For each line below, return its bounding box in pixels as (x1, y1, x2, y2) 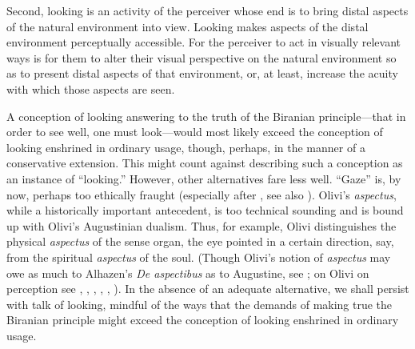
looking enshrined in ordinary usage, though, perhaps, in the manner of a (6, 138, 365, 155)
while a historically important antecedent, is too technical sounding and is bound (6, 202, 404, 219)
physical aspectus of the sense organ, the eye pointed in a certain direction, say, (6, 233, 394, 250)
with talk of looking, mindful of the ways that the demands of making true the (6, 295, 393, 312)
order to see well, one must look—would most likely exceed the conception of (6, 123, 383, 140)
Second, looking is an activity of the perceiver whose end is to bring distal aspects (6, 2, 409, 18)
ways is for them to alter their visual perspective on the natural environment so (6, 49, 397, 66)
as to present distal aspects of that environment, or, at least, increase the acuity (6, 65, 398, 82)
